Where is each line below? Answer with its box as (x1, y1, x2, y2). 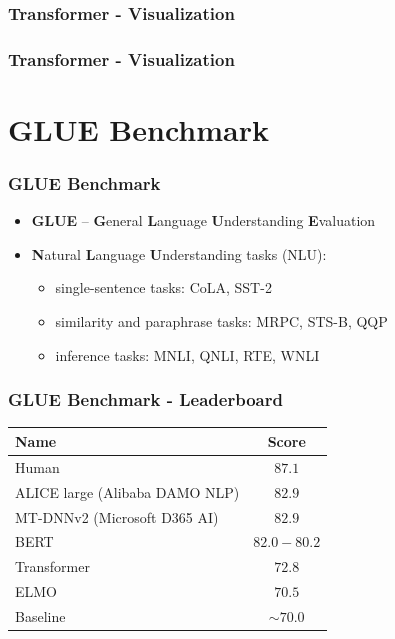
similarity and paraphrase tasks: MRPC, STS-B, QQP (55, 311, 388, 332)
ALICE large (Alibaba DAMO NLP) (15, 481, 240, 502)
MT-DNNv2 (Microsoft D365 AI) (15, 506, 219, 527)
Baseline (15, 605, 66, 626)
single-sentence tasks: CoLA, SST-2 (55, 277, 272, 298)
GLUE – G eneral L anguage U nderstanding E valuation (31, 210, 376, 231)
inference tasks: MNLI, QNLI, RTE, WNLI (55, 344, 320, 365)
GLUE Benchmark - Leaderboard (8, 387, 283, 412)
